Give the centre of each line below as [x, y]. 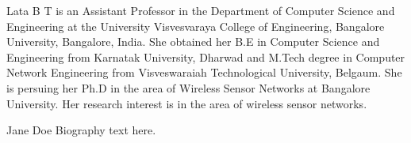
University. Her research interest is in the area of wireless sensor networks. [187, 103]
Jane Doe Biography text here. [81, 130]
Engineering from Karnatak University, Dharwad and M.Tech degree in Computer [206, 56]
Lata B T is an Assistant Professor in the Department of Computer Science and [201, 10]
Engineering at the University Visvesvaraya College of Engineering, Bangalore [196, 26]
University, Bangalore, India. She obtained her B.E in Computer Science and [193, 41]
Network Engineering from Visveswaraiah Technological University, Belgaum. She [204, 72]
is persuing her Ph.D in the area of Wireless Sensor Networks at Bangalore [188, 87]
